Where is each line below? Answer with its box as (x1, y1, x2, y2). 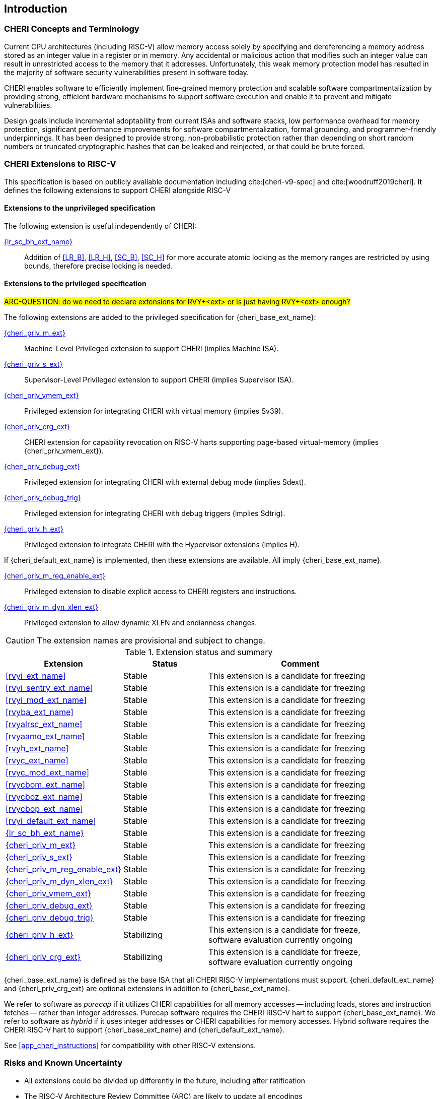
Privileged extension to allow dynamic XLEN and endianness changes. (24, 618, 257, 627)
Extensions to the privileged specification (4, 279, 146, 288)
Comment (281, 658, 320, 669)
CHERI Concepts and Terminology (4, 24, 139, 34)
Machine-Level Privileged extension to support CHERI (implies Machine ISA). (24, 344, 279, 353)
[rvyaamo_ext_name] (6, 731, 85, 741)
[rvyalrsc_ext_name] (6, 719, 83, 729)
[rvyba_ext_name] (6, 706, 74, 717)
